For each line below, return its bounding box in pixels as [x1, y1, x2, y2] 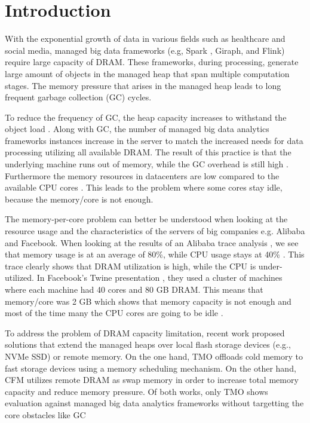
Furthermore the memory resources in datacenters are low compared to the [5, 169, 280, 182]
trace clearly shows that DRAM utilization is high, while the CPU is [5, 259, 256, 272]
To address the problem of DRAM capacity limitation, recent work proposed [5, 326, 285, 339]
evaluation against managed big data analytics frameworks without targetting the [5, 397, 304, 409]
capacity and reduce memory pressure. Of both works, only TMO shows [5, 385, 268, 397]
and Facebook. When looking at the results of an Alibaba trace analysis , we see [5, 236, 299, 249]
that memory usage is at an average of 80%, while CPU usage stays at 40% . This [5, 248, 305, 260]
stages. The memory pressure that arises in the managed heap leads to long [5, 79, 281, 91]
